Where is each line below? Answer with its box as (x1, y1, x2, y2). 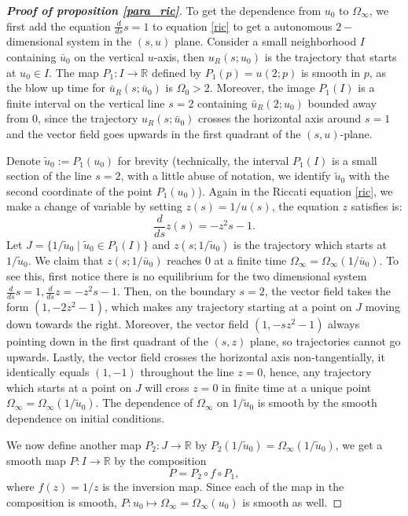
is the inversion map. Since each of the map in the (102, 478, 344, 495)
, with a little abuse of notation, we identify (120, 167, 331, 184)
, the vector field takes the (264, 283, 391, 299)
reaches (167, 252, 202, 269)
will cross (145, 379, 189, 395)
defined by (151, 64, 201, 80)
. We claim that (28, 252, 104, 269)
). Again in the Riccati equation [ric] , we (197, 182, 393, 199)
